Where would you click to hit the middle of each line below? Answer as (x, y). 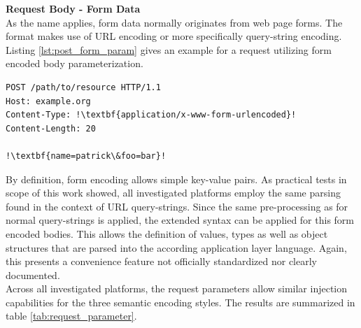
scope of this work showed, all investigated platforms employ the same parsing (173, 193)
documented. (33, 274)
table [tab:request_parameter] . (71, 316)
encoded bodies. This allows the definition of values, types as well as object (167, 233)
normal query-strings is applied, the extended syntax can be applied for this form (180, 220)
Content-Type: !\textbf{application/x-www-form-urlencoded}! (151, 115)
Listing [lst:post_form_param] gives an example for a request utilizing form (169, 49)
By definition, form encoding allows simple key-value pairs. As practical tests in (176, 179)
